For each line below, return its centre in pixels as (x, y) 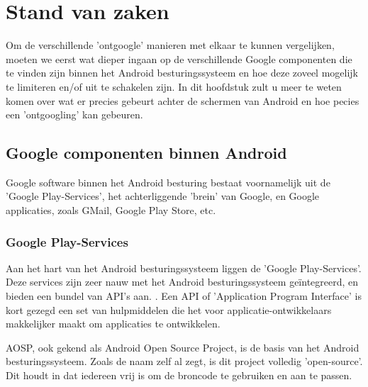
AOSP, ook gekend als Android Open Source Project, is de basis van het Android (183, 347)
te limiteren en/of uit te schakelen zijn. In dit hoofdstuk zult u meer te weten (174, 86)
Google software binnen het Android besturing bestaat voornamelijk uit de (168, 182)
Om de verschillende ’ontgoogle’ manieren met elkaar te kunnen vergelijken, (170, 45)
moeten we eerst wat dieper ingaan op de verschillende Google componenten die (179, 58)
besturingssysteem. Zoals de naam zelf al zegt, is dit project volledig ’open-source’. (184, 361)
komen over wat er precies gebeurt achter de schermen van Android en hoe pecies (183, 100)
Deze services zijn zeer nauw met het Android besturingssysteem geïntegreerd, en (182, 282)
